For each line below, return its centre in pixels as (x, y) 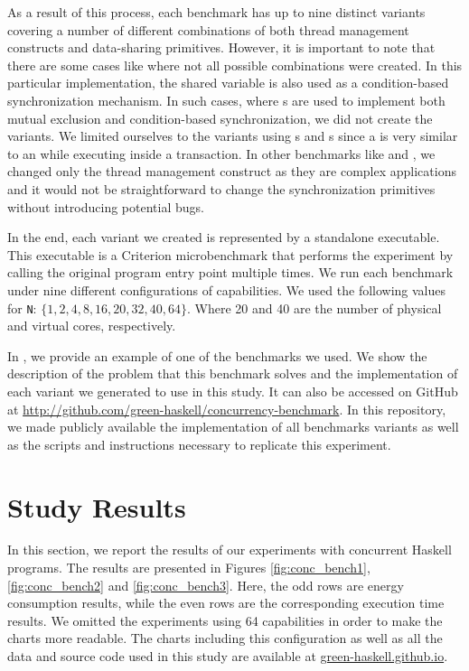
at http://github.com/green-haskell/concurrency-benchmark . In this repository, (227, 409)
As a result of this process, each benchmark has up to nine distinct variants (216, 12)
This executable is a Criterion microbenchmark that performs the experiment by (230, 254)
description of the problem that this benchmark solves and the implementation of (233, 373)
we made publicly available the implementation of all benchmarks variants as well (233, 427)
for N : (22, 308)
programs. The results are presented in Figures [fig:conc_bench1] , (189, 568)
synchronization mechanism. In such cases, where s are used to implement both (226, 100)
